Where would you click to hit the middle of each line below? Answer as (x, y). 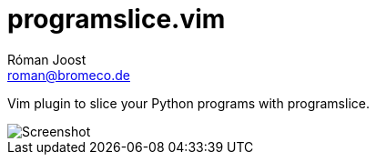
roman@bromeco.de (69, 75)
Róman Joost (47, 59)
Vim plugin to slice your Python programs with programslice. (188, 103)
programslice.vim (117, 19)
